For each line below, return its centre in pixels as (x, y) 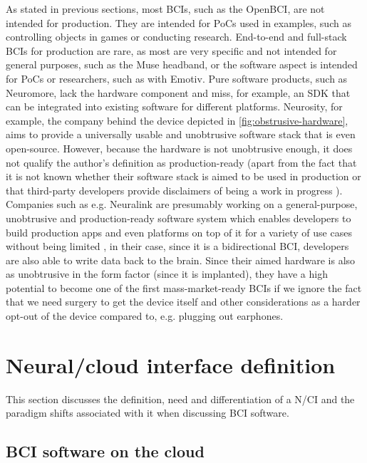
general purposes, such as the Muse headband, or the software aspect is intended (182, 64)
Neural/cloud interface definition (171, 364)
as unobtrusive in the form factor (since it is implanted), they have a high (167, 274)
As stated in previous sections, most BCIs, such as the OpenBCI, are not (165, 9)
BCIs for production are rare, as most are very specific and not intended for (171, 50)
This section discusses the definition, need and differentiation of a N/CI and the (180, 399)
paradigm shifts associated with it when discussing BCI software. (148, 413)
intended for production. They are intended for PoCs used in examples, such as (179, 22)
